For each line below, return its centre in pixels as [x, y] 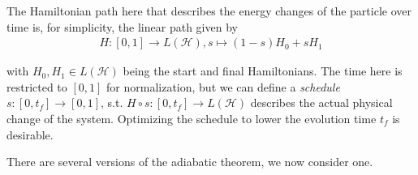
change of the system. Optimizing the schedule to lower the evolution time [192, 118]
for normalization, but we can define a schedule [223, 86]
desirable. [30, 134]
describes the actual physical [321, 102]
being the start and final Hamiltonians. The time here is [263, 71]
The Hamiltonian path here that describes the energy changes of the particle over [209, 11]
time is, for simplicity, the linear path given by [122, 26]
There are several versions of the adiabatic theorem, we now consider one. [190, 162]
